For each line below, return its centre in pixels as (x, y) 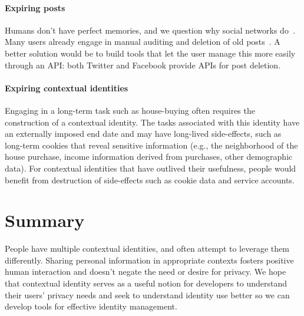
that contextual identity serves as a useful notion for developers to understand (146, 283)
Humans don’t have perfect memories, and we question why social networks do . (150, 30)
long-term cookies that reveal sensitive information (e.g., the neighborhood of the (151, 145)
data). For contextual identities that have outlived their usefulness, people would (151, 168)
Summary (45, 220)
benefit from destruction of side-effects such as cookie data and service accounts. (150, 180)
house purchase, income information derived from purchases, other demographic (149, 157)
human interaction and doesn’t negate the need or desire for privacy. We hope (146, 271)
